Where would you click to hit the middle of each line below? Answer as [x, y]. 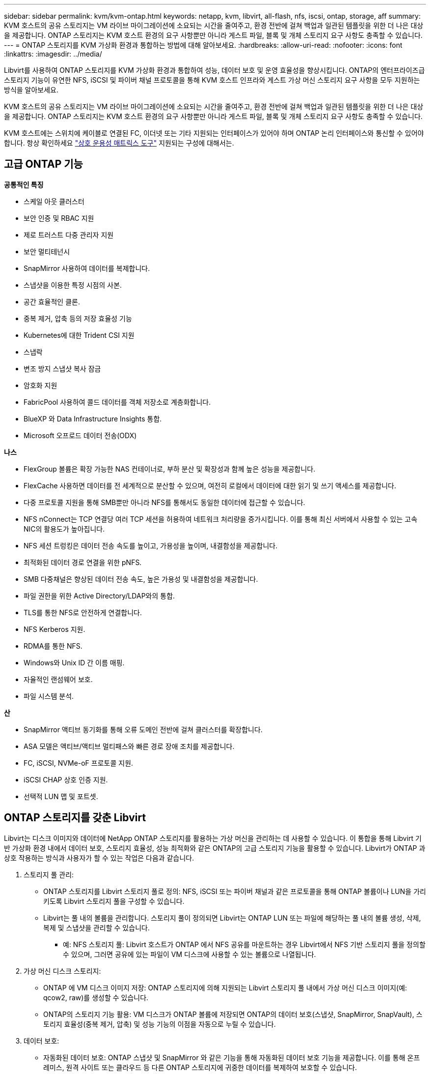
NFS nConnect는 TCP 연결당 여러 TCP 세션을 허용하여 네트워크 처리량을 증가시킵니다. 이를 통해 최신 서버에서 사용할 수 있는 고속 [221, 519]
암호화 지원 [40, 385]
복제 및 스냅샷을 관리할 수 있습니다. [96, 927]
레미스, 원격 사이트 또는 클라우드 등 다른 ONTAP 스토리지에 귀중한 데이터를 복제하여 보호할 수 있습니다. [200, 1067]
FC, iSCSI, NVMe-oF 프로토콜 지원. [79, 763]
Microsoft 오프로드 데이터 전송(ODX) [80, 435]
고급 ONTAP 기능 [43, 164]
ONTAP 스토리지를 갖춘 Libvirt [75, 818]
